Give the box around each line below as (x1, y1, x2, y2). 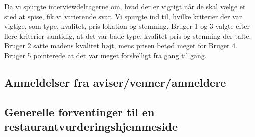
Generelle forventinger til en (4, 104, 155, 119)
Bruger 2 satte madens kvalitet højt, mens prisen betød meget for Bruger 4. (4, 40, 238, 51)
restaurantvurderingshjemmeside (4, 119, 178, 134)
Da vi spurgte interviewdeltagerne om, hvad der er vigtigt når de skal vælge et (4, 1, 246, 11)
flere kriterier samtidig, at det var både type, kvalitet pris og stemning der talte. (4, 30, 251, 41)
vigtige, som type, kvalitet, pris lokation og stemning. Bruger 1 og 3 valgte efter (4, 21, 250, 31)
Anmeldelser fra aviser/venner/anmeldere (4, 74, 226, 90)
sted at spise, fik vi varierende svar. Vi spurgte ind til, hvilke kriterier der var (4, 11, 242, 21)
